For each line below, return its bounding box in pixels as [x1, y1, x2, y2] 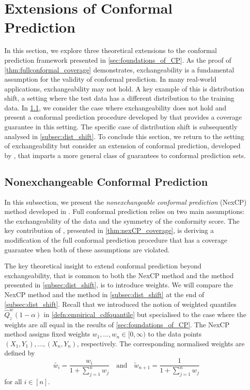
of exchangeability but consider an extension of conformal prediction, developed [4, 141, 241, 151]
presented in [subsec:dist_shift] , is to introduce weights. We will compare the [4, 280, 233, 290]
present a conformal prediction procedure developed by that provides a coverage [4, 112, 242, 122]
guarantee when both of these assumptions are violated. [4, 244, 170, 254]
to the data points [148, 329, 202, 339]
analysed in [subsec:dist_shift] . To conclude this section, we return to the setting [4, 131, 244, 141]
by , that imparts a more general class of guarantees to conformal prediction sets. [4, 150, 246, 160]
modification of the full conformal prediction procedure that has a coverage [4, 235, 227, 245]
